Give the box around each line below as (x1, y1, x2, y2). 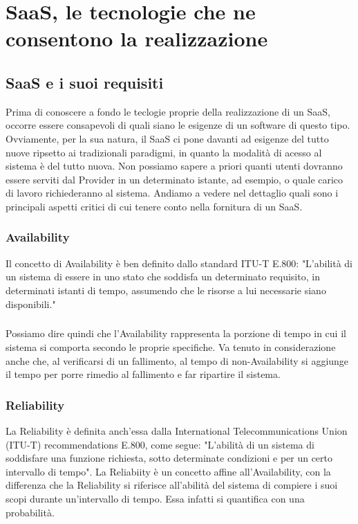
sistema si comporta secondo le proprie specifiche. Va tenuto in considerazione (6, 340, 336, 354)
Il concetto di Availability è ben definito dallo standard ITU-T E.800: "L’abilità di (6, 255, 353, 270)
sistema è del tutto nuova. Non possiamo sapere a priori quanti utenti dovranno (6, 159, 343, 173)
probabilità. (6, 505, 55, 519)
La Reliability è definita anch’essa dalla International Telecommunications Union (6, 424, 348, 438)
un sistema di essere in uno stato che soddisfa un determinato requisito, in (6, 269, 320, 284)
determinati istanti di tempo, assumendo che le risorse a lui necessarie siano (6, 282, 326, 297)
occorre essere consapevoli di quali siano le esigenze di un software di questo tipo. (6, 118, 350, 132)
